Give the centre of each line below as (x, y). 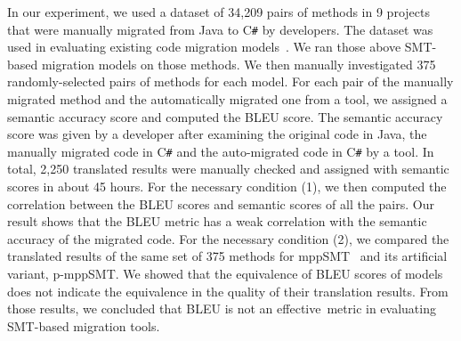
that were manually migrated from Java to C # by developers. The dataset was (220, 29)
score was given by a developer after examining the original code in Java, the (217, 134)
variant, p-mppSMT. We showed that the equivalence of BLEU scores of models (225, 274)
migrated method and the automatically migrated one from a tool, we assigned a (227, 99)
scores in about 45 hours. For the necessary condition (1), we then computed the (227, 187)
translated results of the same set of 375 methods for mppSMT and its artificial (227, 256)
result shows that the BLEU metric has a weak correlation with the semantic (217, 221)
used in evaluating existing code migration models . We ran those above (204, 47)
